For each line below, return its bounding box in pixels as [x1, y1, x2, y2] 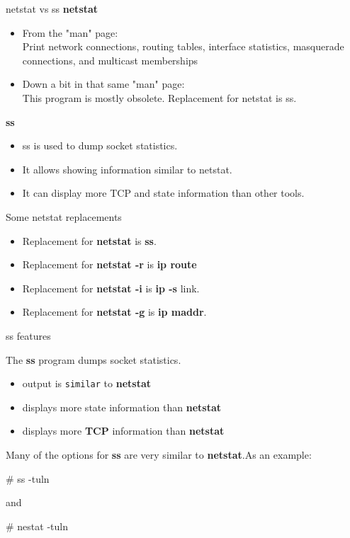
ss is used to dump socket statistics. [22, 138, 178, 153]
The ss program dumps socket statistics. [6, 352, 181, 367]
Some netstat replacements [6, 209, 122, 224]
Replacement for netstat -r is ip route [22, 257, 197, 272]
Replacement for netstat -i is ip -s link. [22, 280, 200, 295]
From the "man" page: [22, 25, 118, 40]
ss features [6, 328, 51, 343]
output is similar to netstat [22, 376, 151, 391]
